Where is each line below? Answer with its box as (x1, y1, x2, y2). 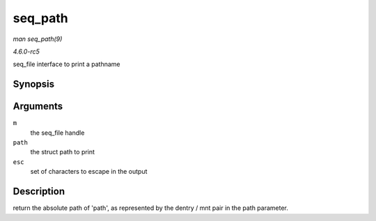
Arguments (13, 101, 63, 113)
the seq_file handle (30, 129, 85, 137)
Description (13, 186, 65, 197)
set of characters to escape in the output (30, 167, 148, 176)
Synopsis (13, 79, 55, 90)
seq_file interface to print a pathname (13, 60, 120, 69)
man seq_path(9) (13, 35, 63, 43)
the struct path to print (30, 148, 95, 156)
